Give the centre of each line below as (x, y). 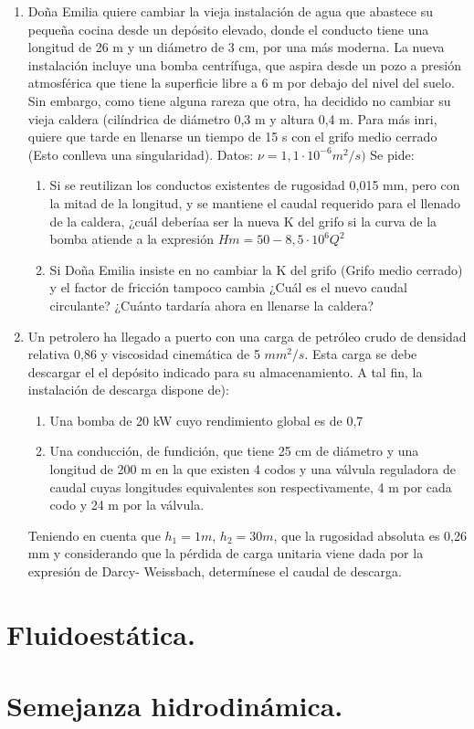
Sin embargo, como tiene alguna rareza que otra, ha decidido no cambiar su (239, 100)
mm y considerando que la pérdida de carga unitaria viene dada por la (226, 553)
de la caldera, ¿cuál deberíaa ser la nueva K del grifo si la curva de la (243, 221)
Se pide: (392, 154)
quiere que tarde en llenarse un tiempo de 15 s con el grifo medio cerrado (232, 137)
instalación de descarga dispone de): (128, 390)
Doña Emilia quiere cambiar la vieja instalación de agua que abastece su (231, 11)
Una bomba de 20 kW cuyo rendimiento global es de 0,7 (206, 420)
